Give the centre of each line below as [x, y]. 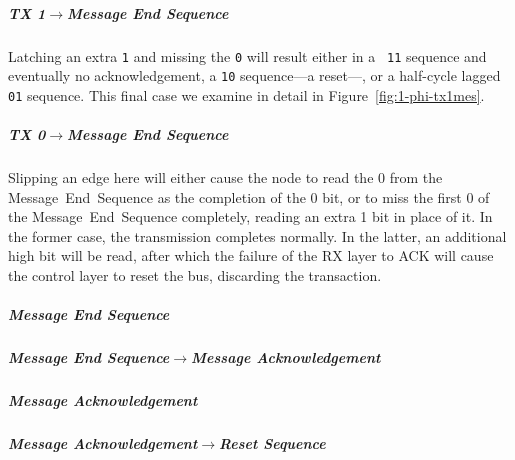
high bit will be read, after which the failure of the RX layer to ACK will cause [251, 255]
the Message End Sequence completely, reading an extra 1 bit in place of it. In [250, 216]
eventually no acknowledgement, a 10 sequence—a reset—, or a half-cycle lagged [254, 75]
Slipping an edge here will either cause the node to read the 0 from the [225, 177]
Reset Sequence [272, 443]
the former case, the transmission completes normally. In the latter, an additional [257, 235]
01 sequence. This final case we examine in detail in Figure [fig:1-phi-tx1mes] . [246, 94]
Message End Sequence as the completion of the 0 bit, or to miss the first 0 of [249, 196]
